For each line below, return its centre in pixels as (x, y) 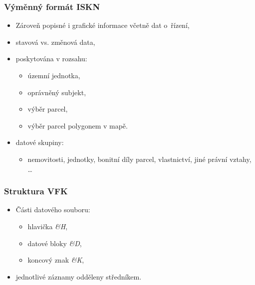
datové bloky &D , (55, 243)
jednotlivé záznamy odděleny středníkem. (79, 276)
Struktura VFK (36, 191)
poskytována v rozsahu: (51, 59)
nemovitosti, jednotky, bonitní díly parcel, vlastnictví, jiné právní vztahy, (139, 159)
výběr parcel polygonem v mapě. (78, 125)
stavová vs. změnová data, (55, 42)
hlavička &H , (48, 226)
